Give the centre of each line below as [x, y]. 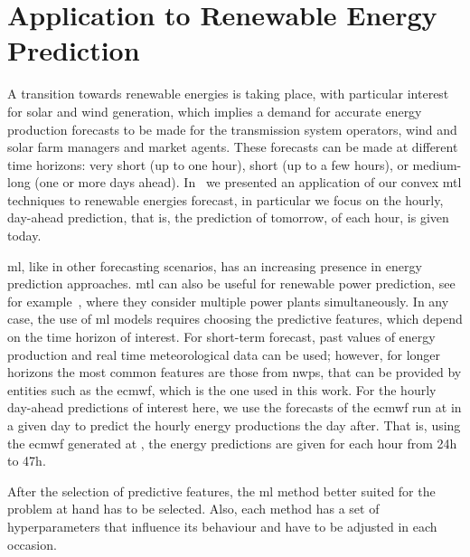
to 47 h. [27, 461]
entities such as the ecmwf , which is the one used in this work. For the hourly [222, 389]
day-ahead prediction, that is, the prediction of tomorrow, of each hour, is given [228, 217]
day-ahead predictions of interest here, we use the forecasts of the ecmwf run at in [235, 407]
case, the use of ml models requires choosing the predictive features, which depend [235, 319]
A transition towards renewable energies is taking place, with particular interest [228, 94]
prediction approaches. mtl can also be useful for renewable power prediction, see [231, 283]
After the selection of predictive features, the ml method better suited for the [221, 491]
